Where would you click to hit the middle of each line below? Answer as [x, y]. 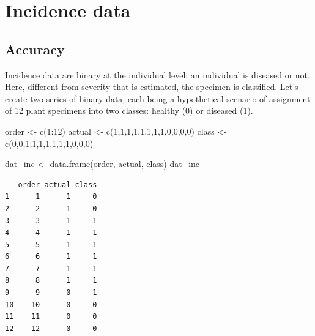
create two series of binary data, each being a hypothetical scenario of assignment [158, 98]
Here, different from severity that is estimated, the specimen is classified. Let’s [152, 87]
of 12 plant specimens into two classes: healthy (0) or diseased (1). [129, 110]
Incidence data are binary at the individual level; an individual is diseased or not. [157, 74]
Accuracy [35, 49]
